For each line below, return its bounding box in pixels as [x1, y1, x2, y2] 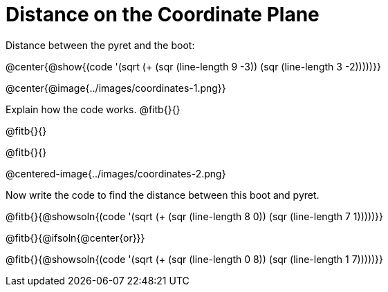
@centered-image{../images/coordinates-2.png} [6, 167, 226, 179]
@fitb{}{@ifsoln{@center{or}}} [6, 231, 145, 244]
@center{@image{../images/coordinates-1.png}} [6, 81, 226, 94]
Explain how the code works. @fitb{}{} [6, 103, 181, 115]
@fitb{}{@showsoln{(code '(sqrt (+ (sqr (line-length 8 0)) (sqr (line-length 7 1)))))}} [6, 210, 384, 222]
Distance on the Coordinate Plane [6, 3, 320, 26]
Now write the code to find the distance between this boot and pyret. [6, 188, 320, 201]
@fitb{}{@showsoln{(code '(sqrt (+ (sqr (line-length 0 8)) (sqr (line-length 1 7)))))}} [6, 253, 384, 265]
